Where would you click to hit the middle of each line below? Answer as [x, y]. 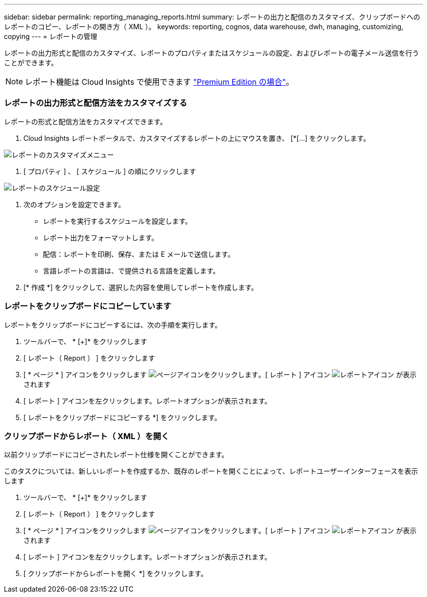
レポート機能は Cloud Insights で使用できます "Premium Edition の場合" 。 [159, 82]
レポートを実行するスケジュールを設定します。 [117, 221]
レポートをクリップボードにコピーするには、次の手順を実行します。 [113, 325]
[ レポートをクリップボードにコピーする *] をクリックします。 [122, 417]
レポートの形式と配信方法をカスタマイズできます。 [86, 121]
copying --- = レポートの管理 [51, 36]
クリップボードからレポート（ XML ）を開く [87, 436]
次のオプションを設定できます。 [74, 204]
